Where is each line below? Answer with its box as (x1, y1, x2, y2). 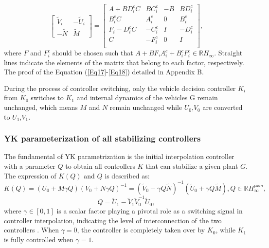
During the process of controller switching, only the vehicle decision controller (4, 83, 236, 93)
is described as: (105, 170, 150, 180)
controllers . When (4, 225, 59, 235)
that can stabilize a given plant (145, 161, 238, 171)
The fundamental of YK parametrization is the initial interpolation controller (4, 151, 234, 161)
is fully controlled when (4, 234, 73, 244)
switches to (31, 92, 64, 103)
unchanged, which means (4, 102, 78, 112)
